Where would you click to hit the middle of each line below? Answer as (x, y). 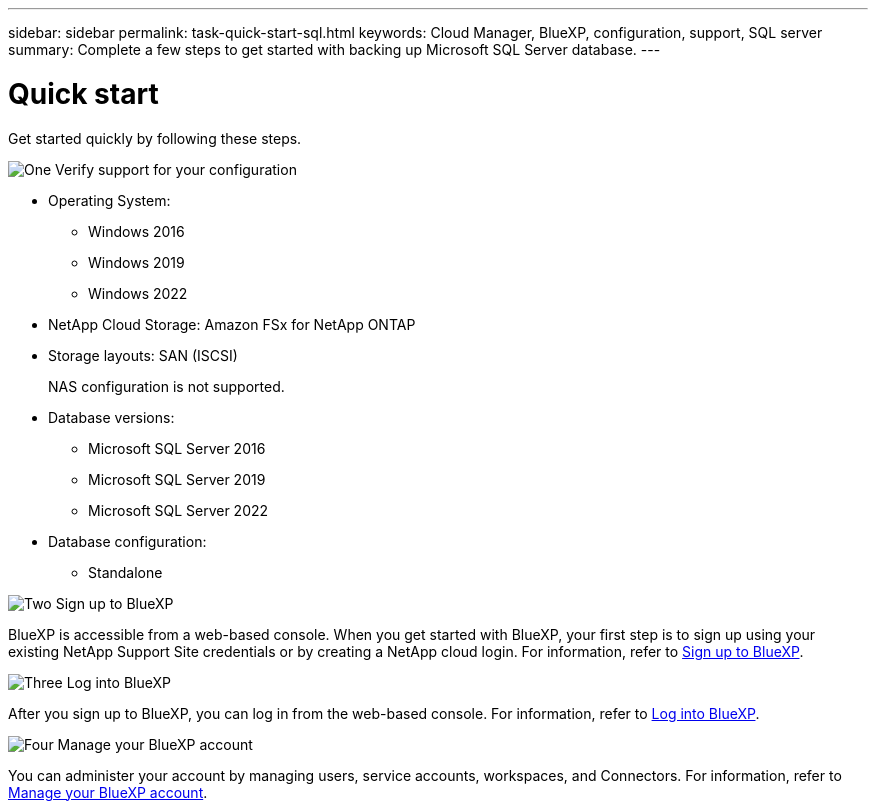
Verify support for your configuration (176, 169)
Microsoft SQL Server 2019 (177, 479)
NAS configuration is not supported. (166, 386)
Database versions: (111, 417)
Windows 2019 (136, 262)
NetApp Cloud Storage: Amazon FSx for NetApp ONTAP (232, 324)
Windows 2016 (136, 231)
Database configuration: (127, 541)
